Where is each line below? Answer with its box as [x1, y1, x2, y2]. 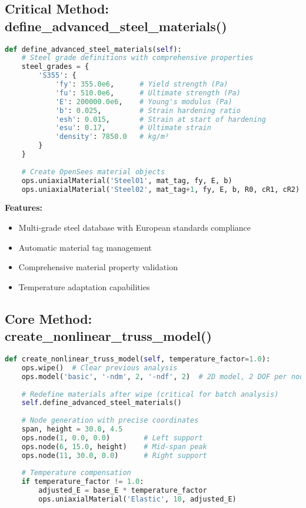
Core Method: [5, 309, 92, 327]
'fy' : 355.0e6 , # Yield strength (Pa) [55, 80, 228, 89]
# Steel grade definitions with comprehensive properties [21, 54, 254, 62]
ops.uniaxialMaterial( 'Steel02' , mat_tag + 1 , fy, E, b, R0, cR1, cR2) [21, 185, 300, 194]
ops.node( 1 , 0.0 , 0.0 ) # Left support [21, 433, 203, 442]
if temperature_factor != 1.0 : [21, 477, 144, 486]
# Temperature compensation [21, 469, 131, 477]
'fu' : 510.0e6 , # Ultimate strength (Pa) [55, 88, 241, 97]
